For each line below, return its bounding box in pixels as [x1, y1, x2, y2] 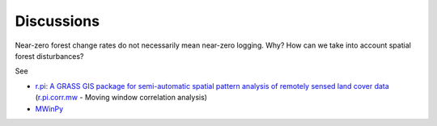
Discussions [15, 12, 100, 30]
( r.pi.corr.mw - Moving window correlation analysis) [35, 93, 208, 103]
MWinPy [35, 103, 64, 113]
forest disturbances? [15, 51, 84, 61]
